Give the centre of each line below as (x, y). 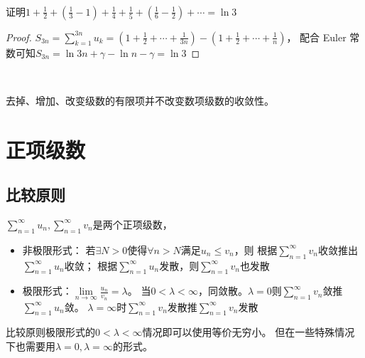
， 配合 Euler (316, 37)
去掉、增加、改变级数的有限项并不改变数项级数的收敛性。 (140, 100)
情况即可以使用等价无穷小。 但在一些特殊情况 (249, 332)
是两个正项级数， (132, 224)
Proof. (19, 37)
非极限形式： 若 (59, 249)
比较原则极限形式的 (50, 332)
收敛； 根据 (91, 265)
